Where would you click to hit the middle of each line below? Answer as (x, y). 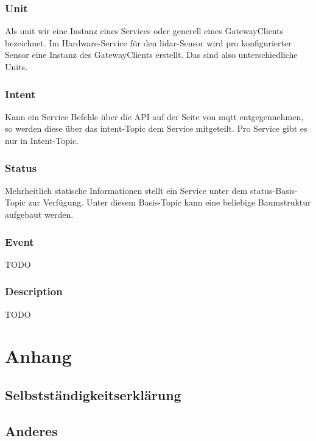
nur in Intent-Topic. (42, 140)
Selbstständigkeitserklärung (93, 394)
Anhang (38, 356)
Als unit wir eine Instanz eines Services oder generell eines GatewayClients (144, 31)
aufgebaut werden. (39, 214)
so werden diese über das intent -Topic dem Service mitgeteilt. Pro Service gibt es (156, 128)
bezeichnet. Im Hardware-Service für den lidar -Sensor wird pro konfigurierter (148, 42)
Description (34, 291)
